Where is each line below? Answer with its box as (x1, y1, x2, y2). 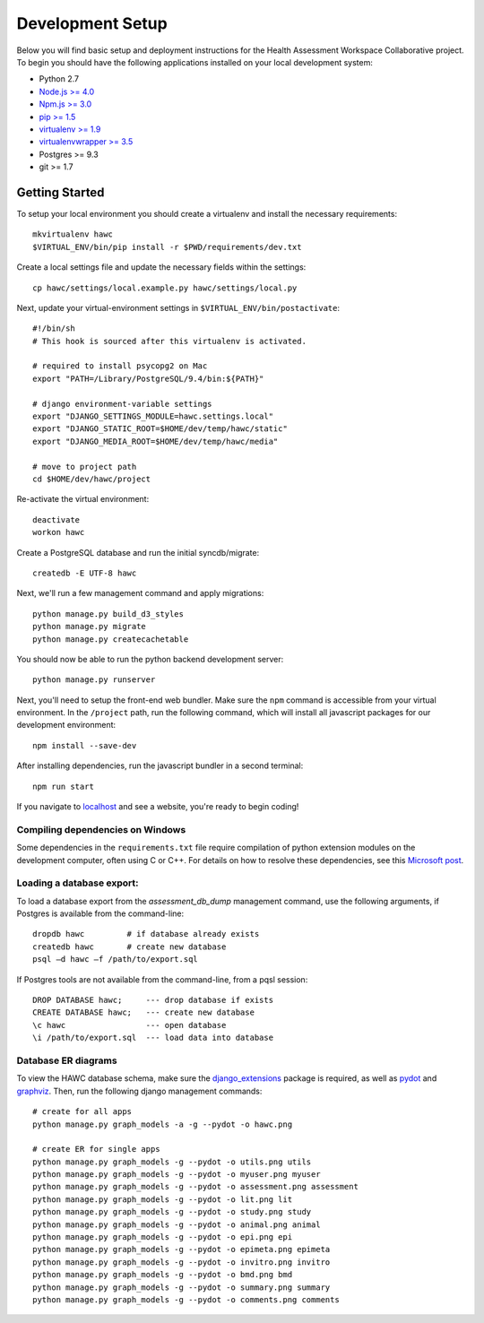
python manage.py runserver (32, 675, 156, 685)
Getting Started (16, 185, 105, 200)
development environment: (16, 720, 117, 731)
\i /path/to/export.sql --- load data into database (32, 1033, 273, 1043)
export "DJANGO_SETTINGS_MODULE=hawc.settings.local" (32, 411, 273, 421)
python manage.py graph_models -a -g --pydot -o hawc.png (32, 1119, 293, 1129)
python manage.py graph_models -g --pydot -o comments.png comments (32, 1295, 340, 1304)
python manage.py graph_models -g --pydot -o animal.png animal (32, 1219, 322, 1230)
